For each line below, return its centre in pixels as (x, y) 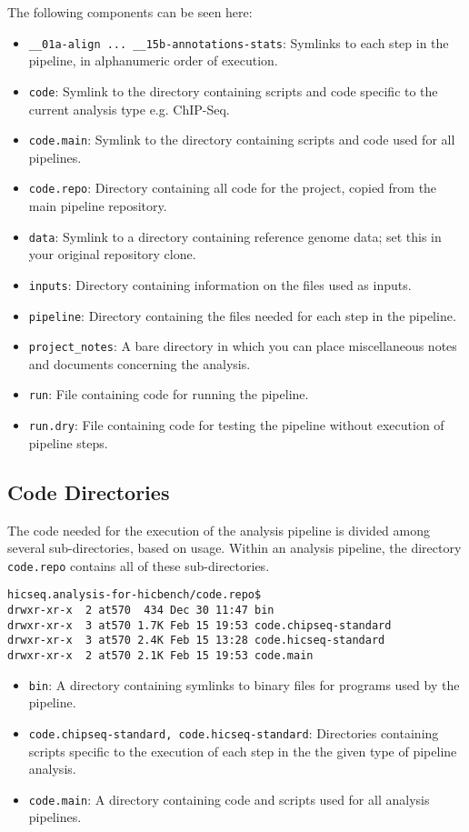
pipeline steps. (68, 442)
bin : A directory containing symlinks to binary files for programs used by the (244, 684)
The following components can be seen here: (130, 12)
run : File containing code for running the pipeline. (169, 394)
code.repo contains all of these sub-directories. (139, 565)
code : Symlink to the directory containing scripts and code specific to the (233, 90)
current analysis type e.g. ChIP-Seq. (129, 109)
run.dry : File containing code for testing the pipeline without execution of (236, 425)
